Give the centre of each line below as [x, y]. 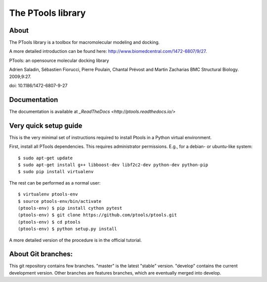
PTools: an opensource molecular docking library [59, 60]
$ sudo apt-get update [45, 158]
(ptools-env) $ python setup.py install [67, 229]
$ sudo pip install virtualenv [56, 172]
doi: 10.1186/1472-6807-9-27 [38, 86]
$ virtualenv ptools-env [48, 194]
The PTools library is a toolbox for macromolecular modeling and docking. [85, 43]
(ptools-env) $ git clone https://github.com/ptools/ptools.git [98, 215]
